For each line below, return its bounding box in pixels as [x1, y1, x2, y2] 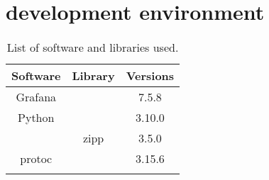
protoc [20, 150, 53, 167]
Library [72, 67, 115, 84]
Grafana [16, 89, 57, 106]
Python [18, 109, 55, 126]
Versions [126, 67, 175, 84]
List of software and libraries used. [6, 39, 179, 56]
